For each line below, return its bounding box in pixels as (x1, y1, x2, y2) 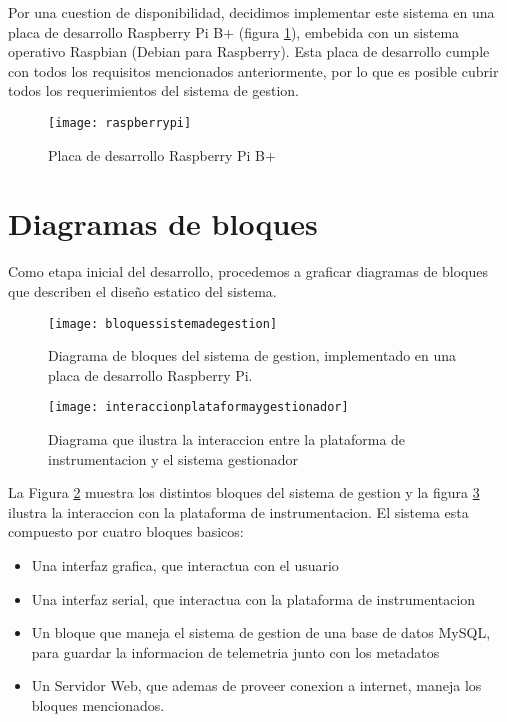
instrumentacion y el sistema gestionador (48, 448, 299, 469)
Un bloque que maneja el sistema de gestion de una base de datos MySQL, (31, 622, 491, 643)
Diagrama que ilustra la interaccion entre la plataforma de (48, 429, 406, 450)
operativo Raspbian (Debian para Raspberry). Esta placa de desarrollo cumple (8, 41, 490, 62)
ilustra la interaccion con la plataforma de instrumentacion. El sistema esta (8, 501, 469, 522)
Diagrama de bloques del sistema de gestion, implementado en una (48, 345, 457, 366)
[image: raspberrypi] (48, 115, 192, 130)
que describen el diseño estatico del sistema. (8, 280, 277, 301)
